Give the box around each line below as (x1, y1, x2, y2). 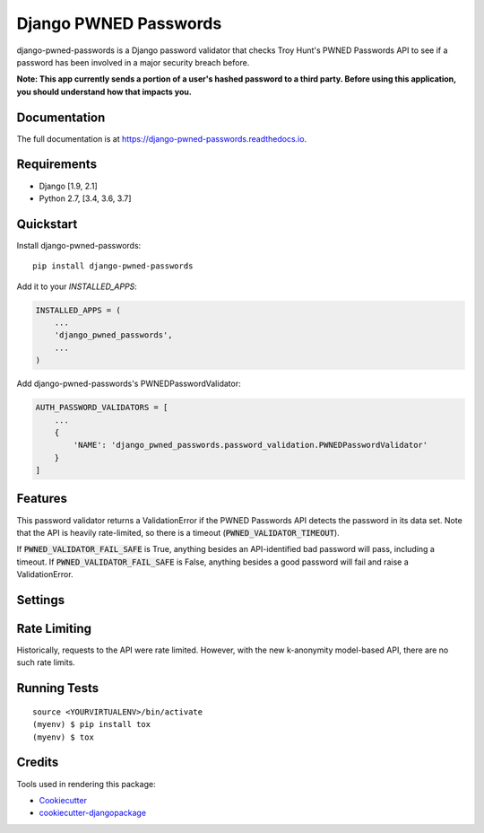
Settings (16, 592, 65, 608)
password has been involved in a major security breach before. (16, 57, 250, 67)
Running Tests (16, 680, 99, 696)
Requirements (16, 157, 98, 172)
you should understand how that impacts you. (16, 86, 192, 97)
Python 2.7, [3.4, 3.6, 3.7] (39, 193, 132, 204)
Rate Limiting (16, 620, 91, 636)
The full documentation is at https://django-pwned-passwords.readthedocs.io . (16, 133, 307, 144)
